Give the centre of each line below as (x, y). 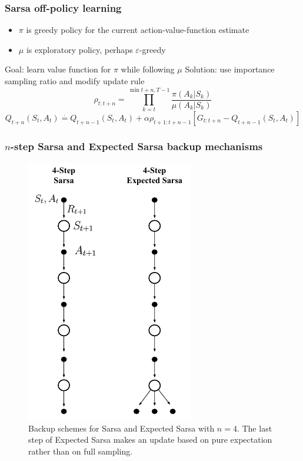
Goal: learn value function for (58, 69)
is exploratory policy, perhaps (79, 49)
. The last (254, 428)
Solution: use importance (230, 69)
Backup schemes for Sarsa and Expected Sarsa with (121, 428)
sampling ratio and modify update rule (75, 81)
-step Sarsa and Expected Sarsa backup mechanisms (136, 146)
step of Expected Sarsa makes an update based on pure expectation (150, 440)
